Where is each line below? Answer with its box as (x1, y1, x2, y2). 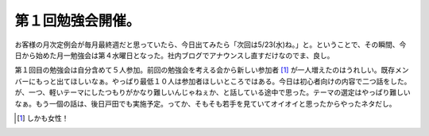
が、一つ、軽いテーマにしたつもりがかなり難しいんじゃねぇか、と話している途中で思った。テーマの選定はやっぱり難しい (14, 87, 411, 97)
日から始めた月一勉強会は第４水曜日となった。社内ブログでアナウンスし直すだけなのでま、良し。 (14, 50, 334, 60)
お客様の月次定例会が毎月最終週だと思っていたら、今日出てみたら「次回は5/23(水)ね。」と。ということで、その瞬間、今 (14, 40, 407, 49)
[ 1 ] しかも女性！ (17, 113, 69, 122)
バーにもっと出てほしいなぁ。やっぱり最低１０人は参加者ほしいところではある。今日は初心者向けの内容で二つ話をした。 (14, 76, 412, 86)
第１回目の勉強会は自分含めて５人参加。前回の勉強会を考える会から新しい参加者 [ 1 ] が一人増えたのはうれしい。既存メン (14, 65, 409, 75)
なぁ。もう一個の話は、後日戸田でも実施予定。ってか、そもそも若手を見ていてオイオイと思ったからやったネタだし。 (14, 99, 396, 108)
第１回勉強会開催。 (14, 12, 141, 29)
